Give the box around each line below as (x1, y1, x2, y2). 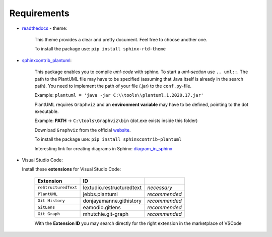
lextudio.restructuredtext (83, 184, 142, 191)
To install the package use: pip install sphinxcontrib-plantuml (34, 136, 182, 142)
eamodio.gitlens (83, 204, 121, 211)
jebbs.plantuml (83, 191, 118, 198)
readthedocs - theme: (22, 25, 67, 31)
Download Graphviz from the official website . (34, 127, 131, 133)
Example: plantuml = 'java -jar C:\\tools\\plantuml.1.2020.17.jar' (34, 92, 204, 98)
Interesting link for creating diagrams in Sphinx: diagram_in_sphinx (34, 145, 173, 151)
